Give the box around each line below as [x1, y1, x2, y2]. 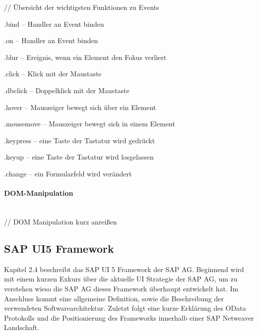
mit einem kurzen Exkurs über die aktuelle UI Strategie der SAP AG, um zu [4, 274, 238, 284]
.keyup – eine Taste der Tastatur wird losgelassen [4, 152, 154, 162]
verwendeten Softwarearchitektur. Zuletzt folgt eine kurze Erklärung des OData [4, 303, 246, 313]
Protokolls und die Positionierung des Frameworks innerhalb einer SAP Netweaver [4, 312, 254, 323]
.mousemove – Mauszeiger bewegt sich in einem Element [4, 118, 175, 129]
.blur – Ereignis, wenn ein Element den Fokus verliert [4, 52, 167, 62]
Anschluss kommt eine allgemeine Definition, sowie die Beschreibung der [4, 293, 224, 303]
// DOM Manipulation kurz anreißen [4, 216, 117, 226]
